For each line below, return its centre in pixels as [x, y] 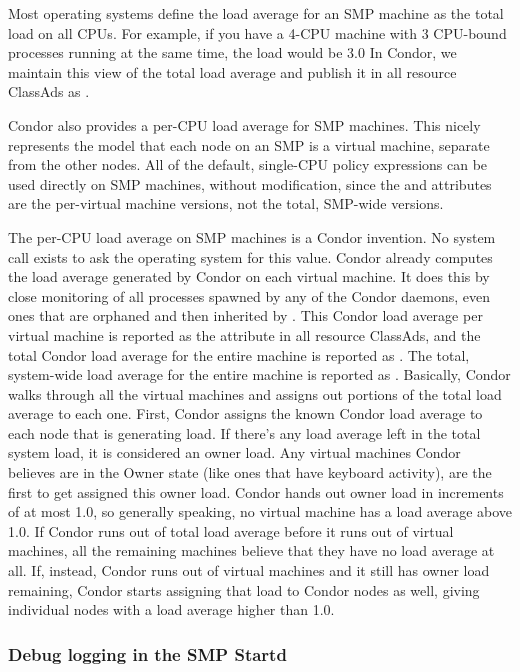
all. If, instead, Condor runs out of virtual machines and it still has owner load [249, 570]
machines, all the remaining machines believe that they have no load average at [251, 550]
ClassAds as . [49, 91]
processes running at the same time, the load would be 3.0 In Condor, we [232, 52]
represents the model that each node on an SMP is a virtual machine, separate [249, 144]
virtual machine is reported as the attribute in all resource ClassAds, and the [244, 334]
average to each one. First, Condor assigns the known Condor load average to [245, 413]
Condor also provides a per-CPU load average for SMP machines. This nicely [244, 124]
